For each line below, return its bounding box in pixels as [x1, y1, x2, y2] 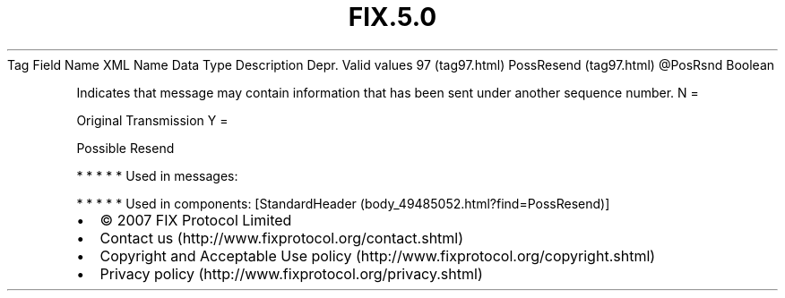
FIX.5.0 [348, 2, 437, 32]
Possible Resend [76, 140, 175, 156]
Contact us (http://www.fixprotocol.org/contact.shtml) [99, 228, 464, 247]
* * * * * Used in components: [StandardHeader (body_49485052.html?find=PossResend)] [76, 195, 610, 211]
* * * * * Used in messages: [76, 167, 238, 183]
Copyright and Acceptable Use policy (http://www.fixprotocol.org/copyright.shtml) [99, 246, 656, 265]
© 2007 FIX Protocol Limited [99, 210, 292, 229]
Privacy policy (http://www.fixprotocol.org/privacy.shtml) [99, 264, 483, 283]
